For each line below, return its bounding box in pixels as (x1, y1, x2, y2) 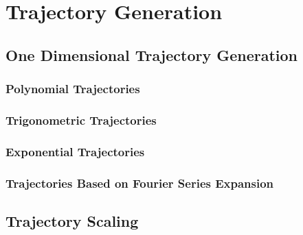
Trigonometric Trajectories (5, 111, 157, 128)
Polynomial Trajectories (5, 80, 140, 97)
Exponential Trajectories (5, 143, 145, 160)
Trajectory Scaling (5, 210, 139, 231)
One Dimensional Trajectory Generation (5, 44, 298, 65)
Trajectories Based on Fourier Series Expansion (5, 174, 274, 191)
